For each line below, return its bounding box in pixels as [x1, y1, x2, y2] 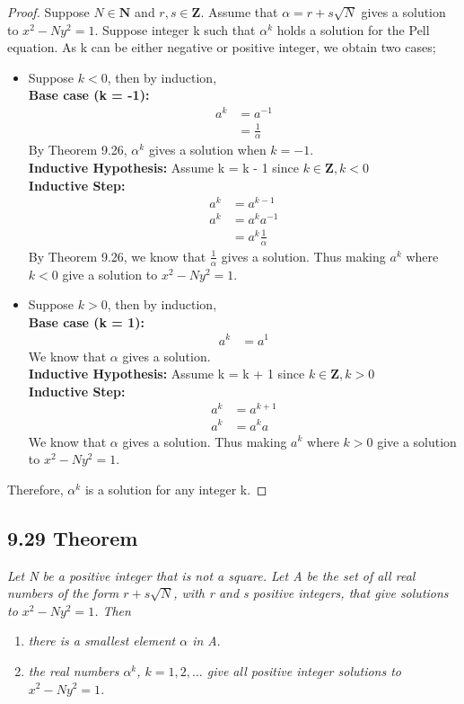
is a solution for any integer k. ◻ [84, 479, 267, 498]
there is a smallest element [28, 631, 176, 650]
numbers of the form [7, 584, 119, 602]
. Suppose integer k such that [94, 20, 256, 39]
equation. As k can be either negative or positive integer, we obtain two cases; [7, 38, 436, 57]
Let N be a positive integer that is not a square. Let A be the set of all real [7, 566, 416, 584]
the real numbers [28, 661, 119, 680]
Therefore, [7, 479, 64, 498]
